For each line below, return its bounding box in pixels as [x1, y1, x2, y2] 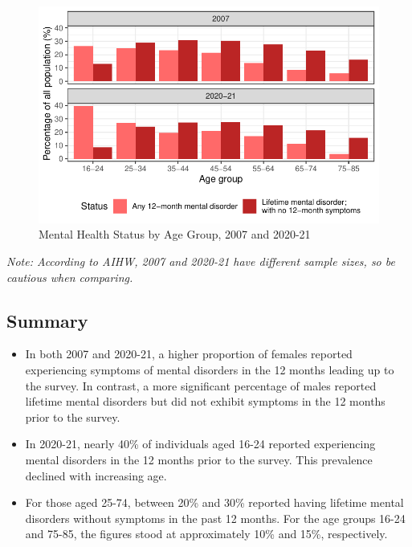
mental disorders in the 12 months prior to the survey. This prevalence [25, 451, 373, 467]
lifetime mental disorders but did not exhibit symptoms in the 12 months [25, 393, 385, 410]
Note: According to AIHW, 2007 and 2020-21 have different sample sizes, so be [6, 253, 395, 269]
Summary [6, 308, 88, 333]
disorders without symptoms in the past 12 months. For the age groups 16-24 [25, 509, 406, 526]
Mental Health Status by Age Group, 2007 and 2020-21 [39, 226, 311, 243]
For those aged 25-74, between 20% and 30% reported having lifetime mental [25, 494, 404, 511]
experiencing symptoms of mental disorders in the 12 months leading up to [25, 361, 394, 378]
